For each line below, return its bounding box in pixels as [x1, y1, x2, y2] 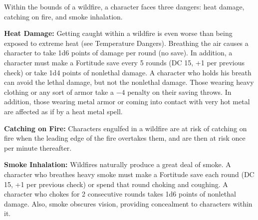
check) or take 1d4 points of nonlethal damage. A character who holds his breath [4, 67, 252, 77]
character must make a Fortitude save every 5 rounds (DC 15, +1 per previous [4, 57, 245, 67]
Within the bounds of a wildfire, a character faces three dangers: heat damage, [4, 1, 245, 11]
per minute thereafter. [4, 142, 72, 153]
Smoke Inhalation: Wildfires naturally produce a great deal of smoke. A [4, 159, 231, 170]
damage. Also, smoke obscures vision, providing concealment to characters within [4, 198, 253, 209]
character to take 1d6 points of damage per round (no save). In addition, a [4, 47, 233, 58]
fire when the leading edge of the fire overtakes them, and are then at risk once [4, 133, 246, 143]
